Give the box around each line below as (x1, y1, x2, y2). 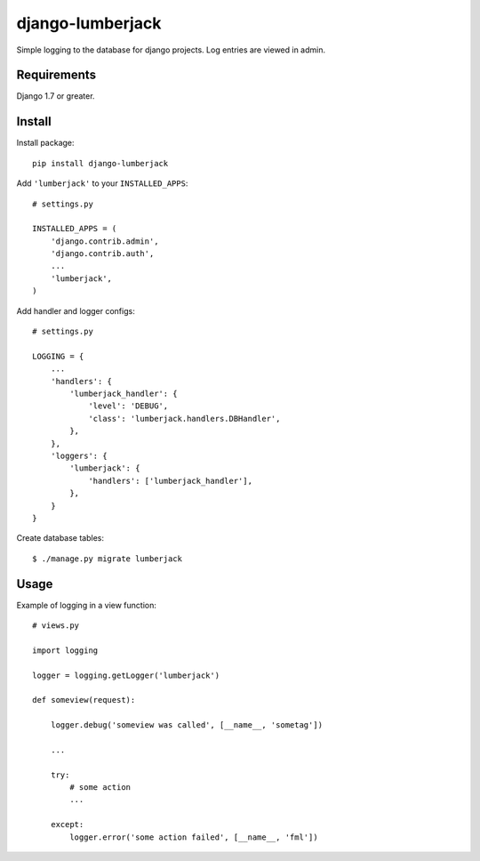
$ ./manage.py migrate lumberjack (32, 553, 182, 564)
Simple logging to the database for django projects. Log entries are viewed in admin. (16, 44, 326, 55)
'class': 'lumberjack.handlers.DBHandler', (88, 414, 281, 423)
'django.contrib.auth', (50, 249, 155, 259)
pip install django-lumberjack (32, 158, 169, 168)
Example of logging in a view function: (16, 599, 157, 610)
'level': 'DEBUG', (88, 401, 169, 411)
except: (50, 819, 84, 830)
